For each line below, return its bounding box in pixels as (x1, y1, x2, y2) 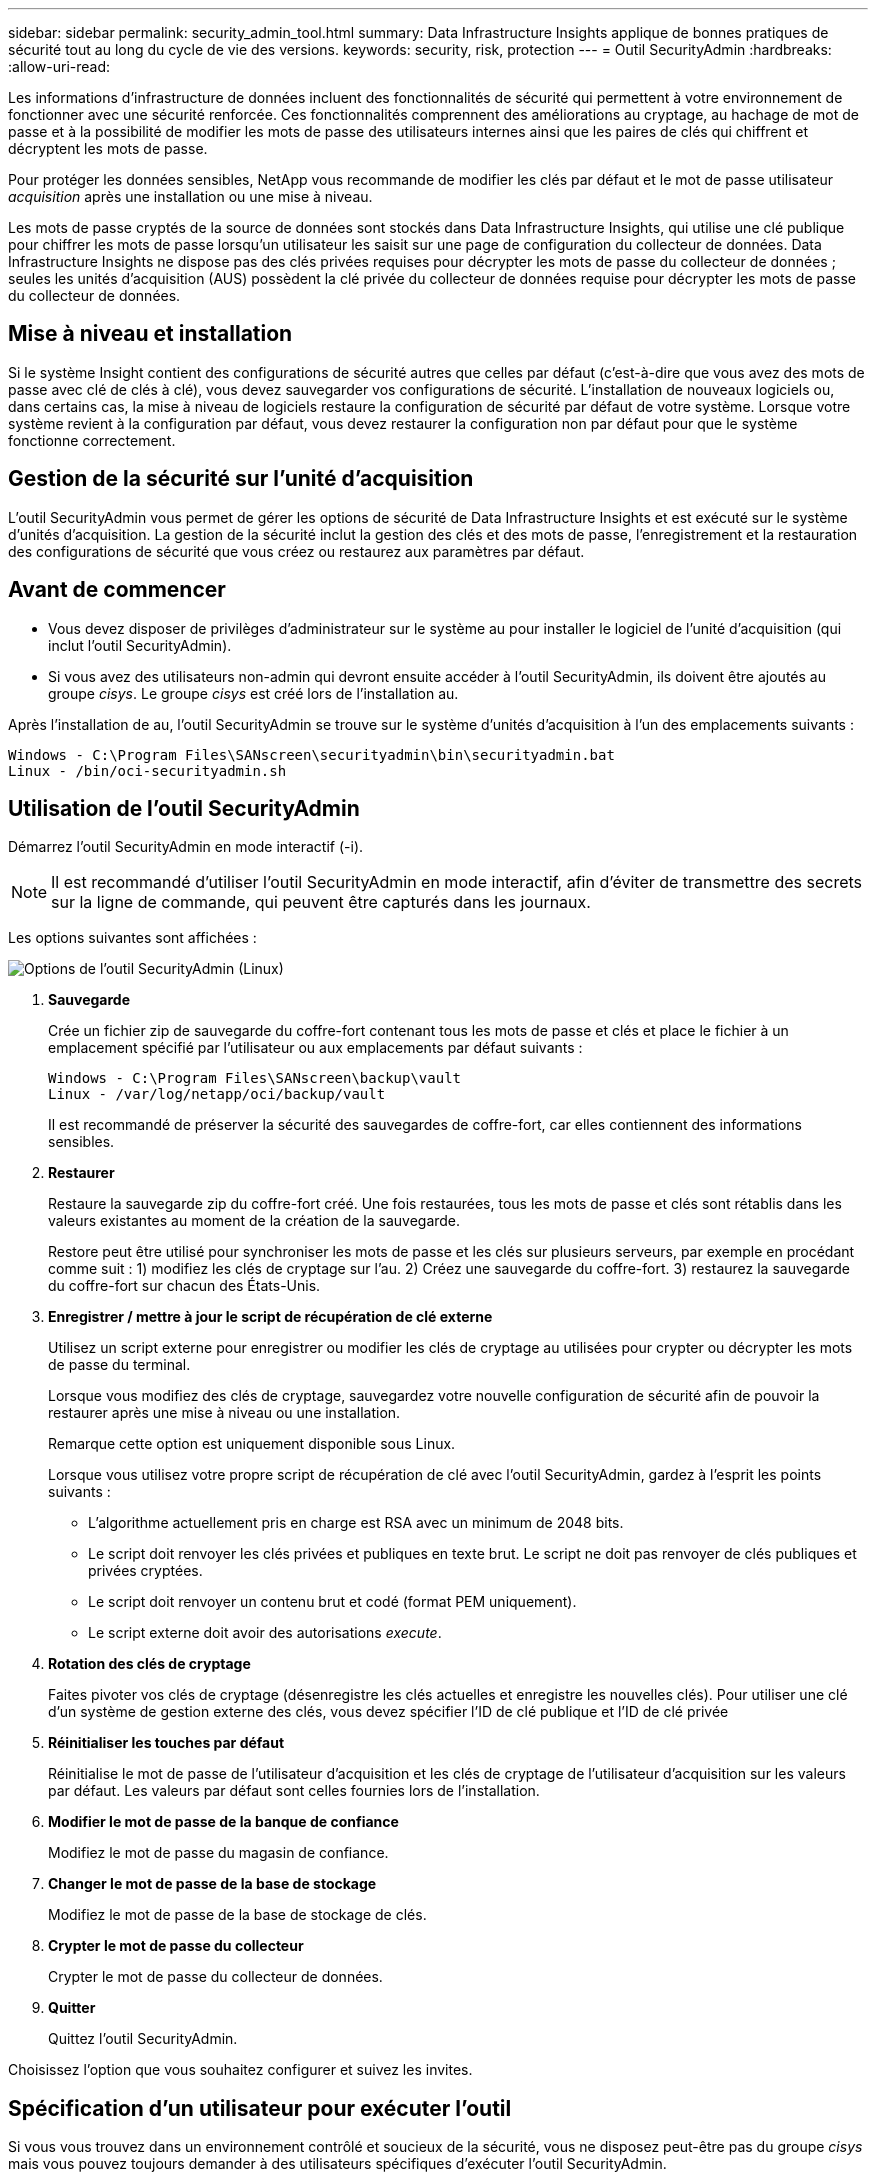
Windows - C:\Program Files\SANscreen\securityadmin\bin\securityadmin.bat (8, 746, 615, 763)
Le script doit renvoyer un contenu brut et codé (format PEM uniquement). (88, 1593, 577, 1611)
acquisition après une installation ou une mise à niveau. (8, 188, 373, 205)
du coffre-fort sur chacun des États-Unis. (48, 1277, 321, 1295)
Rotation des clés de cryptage (48, 1655, 251, 1673)
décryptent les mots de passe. (8, 140, 208, 157)
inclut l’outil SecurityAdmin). (48, 636, 232, 654)
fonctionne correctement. (8, 431, 176, 449)
